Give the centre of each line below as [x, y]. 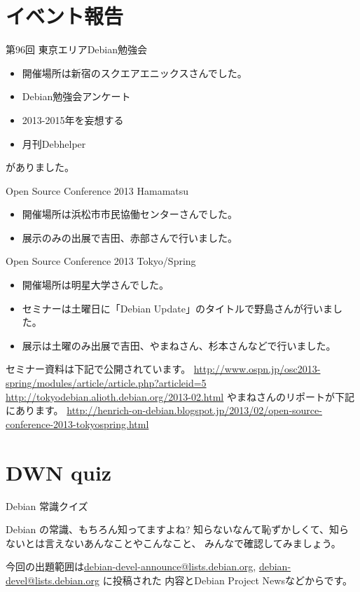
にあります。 [35, 410]
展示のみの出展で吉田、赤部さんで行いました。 [130, 237]
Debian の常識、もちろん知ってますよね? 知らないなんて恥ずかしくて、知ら [178, 529]
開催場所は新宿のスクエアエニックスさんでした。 [134, 73]
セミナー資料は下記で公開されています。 [98, 369]
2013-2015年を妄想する [73, 119]
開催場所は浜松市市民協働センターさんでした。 [130, 214]
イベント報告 [65, 16]
